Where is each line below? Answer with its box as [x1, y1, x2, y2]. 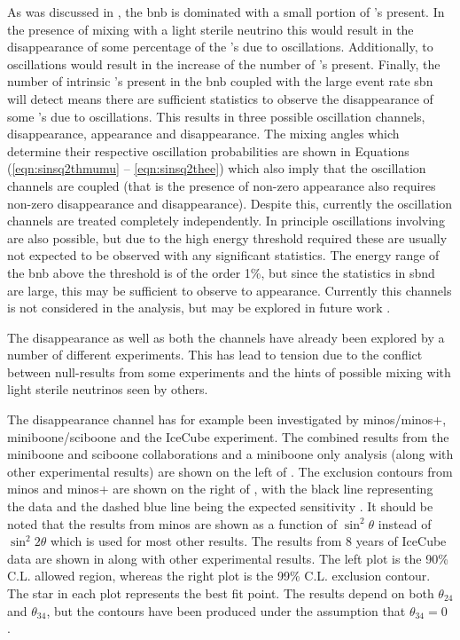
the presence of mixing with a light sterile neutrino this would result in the [7, 20, 414, 38]
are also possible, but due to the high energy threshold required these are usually [7, 228, 448, 247]
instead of [378, 514, 432, 533]
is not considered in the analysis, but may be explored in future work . [7, 298, 391, 317]
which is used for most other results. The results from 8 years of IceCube [50, 532, 447, 550]
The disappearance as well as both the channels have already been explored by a [7, 328, 445, 346]
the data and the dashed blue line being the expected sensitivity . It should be [7, 497, 433, 516]
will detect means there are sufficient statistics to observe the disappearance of [7, 89, 433, 107]
